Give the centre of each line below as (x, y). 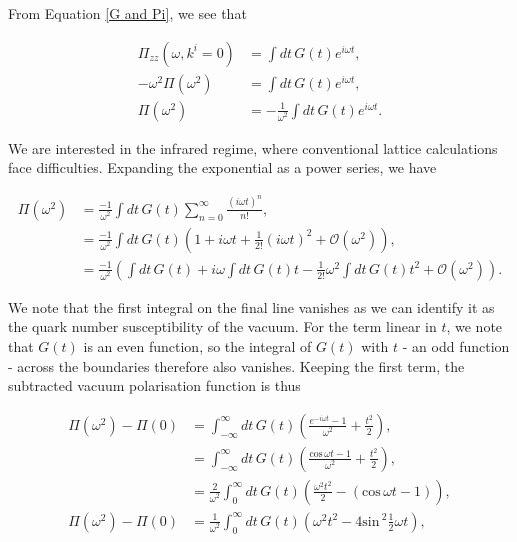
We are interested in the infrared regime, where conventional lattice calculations (253, 147)
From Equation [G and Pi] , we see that (127, 13)
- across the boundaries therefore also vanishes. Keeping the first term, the (236, 365)
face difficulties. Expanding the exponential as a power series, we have (222, 167)
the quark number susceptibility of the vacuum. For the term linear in (222, 326)
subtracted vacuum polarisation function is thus (154, 385)
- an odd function (456, 346)
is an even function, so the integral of (197, 346)
